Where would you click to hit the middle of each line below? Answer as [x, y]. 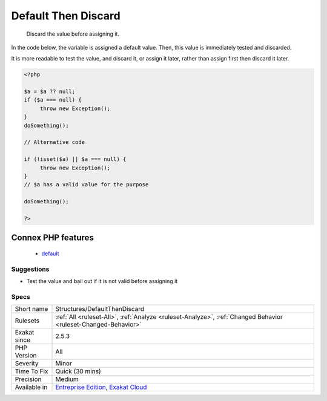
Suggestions [30, 269]
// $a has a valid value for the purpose [86, 185]
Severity [27, 364]
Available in [31, 387]
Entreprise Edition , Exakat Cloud [101, 387]
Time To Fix [31, 371]
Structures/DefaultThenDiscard [100, 309]
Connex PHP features [52, 238]
